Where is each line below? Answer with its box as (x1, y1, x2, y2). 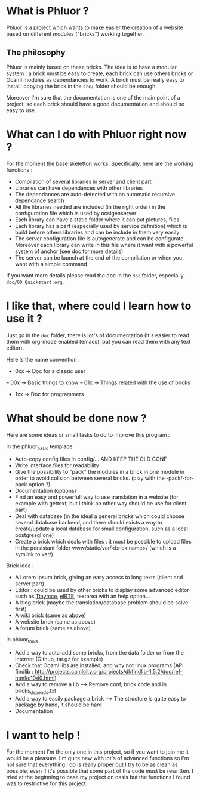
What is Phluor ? (6, 4, 89, 18)
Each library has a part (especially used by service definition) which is (14, 222, 187, 229)
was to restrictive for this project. (6, 780, 88, 787)
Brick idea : (6, 562, 34, 569)
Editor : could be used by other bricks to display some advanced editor (14, 587, 189, 594)
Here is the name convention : (6, 356, 80, 363)
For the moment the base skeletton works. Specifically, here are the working (6, 160, 194, 167)
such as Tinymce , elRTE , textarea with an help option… (14, 593, 150, 600)
